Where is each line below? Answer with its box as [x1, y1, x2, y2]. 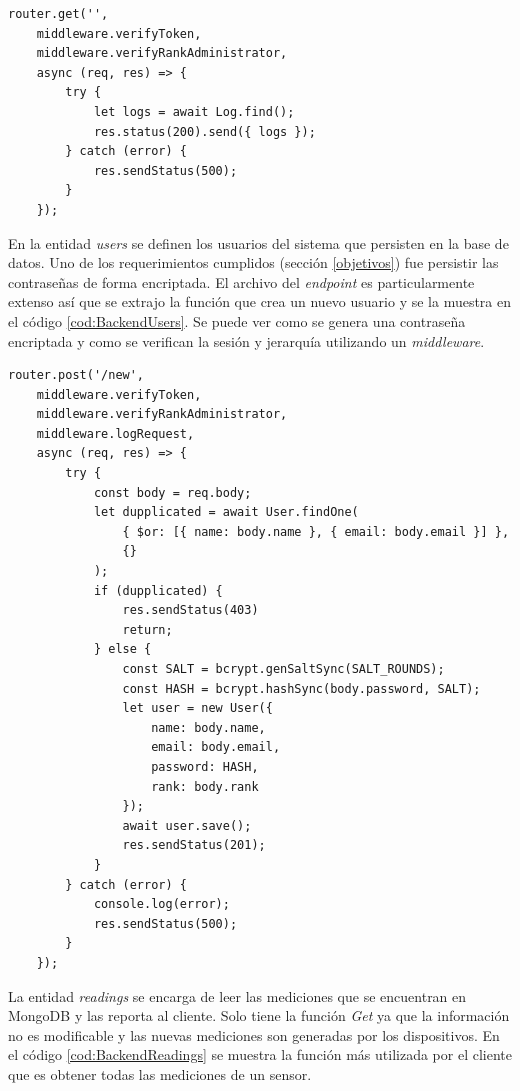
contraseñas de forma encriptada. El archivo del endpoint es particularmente [8, 271, 475, 292]
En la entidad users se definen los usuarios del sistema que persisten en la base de [8, 232, 509, 253]
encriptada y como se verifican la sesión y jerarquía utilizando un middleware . [8, 330, 485, 351]
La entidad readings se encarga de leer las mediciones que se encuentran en [8, 985, 467, 1006]
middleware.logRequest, [36, 426, 195, 441]
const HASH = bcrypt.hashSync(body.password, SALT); [122, 681, 481, 696]
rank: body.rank [151, 779, 259, 794]
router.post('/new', [8, 368, 145, 383]
